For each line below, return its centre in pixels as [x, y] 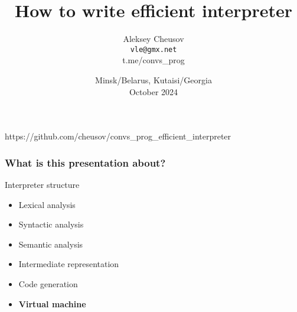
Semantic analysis [51, 244]
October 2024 [154, 91]
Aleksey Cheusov [154, 39]
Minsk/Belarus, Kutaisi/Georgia [154, 79]
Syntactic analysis [51, 224]
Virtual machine [52, 303]
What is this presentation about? [85, 162]
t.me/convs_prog [154, 60]
